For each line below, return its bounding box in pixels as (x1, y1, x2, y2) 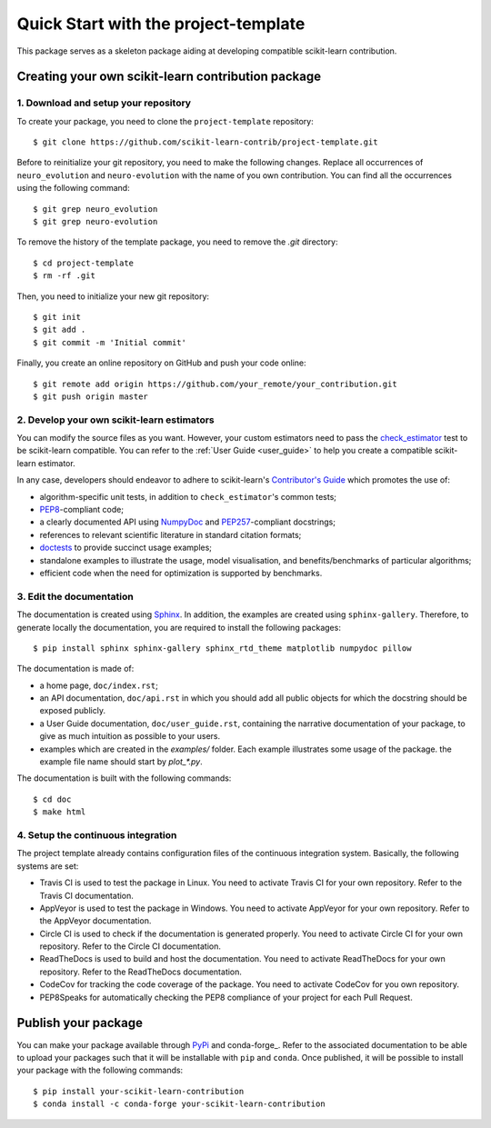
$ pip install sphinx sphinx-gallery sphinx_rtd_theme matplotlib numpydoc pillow (33, 643, 412, 654)
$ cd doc (33, 794, 72, 804)
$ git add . (33, 324, 86, 335)
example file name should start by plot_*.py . (39, 756, 204, 767)
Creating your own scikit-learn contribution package (16, 69, 322, 85)
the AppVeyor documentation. (39, 915, 152, 926)
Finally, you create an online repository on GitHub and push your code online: (16, 357, 306, 368)
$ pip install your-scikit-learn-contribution (33, 1086, 245, 1096)
